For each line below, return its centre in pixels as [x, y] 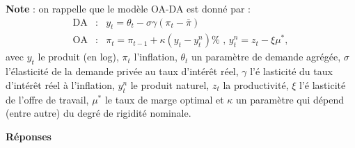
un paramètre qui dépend [290, 99]
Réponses [29, 136]
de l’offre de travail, [47, 99]
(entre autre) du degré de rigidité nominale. [98, 113]
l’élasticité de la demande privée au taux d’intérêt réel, [122, 71]
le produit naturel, [170, 84]
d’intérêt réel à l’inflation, [60, 84]
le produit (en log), [78, 57]
